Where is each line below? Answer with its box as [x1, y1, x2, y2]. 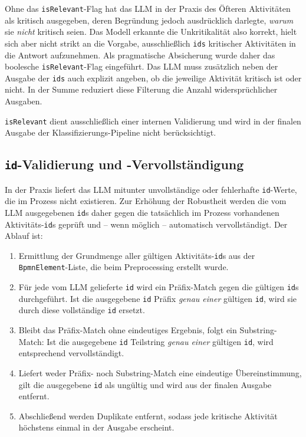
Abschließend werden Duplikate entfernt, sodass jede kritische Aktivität [18, 409, 278, 422]
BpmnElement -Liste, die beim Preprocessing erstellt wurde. [18, 261, 229, 273]
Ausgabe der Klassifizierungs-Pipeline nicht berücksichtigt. [5, 126, 216, 139]
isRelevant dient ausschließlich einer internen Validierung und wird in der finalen [5, 114, 301, 127]
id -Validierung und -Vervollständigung [5, 155, 244, 173]
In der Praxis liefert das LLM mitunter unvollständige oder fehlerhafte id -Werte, [5, 183, 297, 195]
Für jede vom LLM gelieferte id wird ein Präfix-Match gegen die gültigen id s [18, 281, 299, 293]
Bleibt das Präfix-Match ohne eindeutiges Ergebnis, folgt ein [18, 324, 237, 336]
